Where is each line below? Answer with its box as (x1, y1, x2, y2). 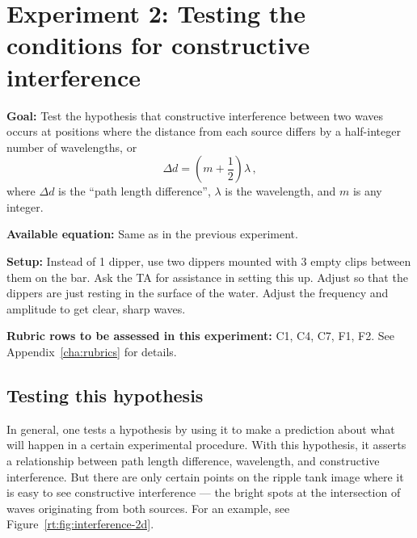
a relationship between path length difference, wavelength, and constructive (6, 452, 380, 469)
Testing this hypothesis (6, 383, 204, 408)
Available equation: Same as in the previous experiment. (6, 225, 298, 242)
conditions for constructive (6, 28, 310, 61)
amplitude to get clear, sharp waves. (6, 300, 186, 317)
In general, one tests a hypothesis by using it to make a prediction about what (6, 420, 395, 437)
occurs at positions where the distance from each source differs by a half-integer (6, 123, 401, 140)
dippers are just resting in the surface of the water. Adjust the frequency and (6, 284, 389, 301)
